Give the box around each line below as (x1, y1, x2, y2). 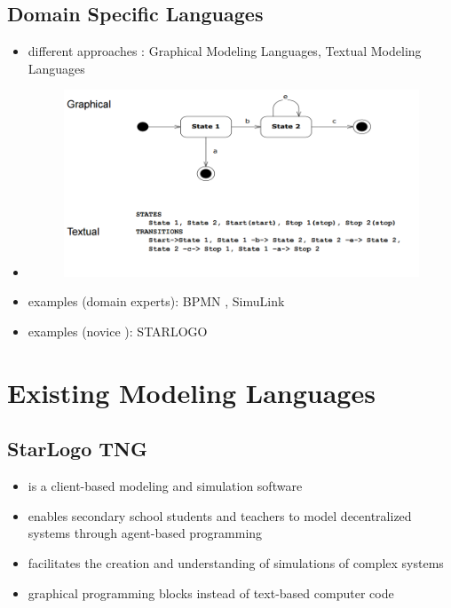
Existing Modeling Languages (7, 374, 376, 410)
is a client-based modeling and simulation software (28, 477, 303, 495)
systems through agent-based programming (28, 524, 263, 542)
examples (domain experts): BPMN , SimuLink (28, 292, 285, 311)
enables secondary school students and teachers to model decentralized (28, 506, 412, 525)
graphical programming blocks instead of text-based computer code (28, 583, 394, 602)
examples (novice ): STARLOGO (28, 322, 208, 341)
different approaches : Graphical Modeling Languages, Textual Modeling (28, 42, 422, 60)
